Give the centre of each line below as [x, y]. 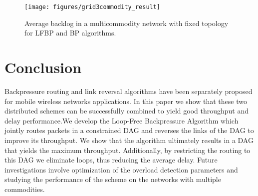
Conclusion [43, 67]
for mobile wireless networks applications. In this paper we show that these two [126, 101]
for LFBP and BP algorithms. [70, 33]
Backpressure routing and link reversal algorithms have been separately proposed [129, 91]
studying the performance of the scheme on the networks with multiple [113, 179]
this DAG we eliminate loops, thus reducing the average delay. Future [111, 160]
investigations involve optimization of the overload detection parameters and [121, 169]
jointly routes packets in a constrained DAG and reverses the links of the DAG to [129, 130]
